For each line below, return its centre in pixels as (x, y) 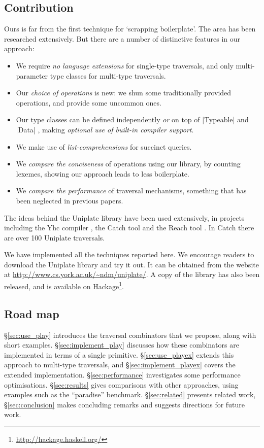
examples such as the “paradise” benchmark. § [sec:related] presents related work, (130, 394)
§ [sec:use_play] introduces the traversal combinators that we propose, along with (130, 335)
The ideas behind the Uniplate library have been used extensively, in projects (124, 217)
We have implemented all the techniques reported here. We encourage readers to (129, 254)
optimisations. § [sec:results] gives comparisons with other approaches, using (121, 384)
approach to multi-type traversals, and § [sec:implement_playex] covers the (120, 365)
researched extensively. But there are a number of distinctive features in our (122, 38)
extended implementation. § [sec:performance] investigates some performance (122, 374)
